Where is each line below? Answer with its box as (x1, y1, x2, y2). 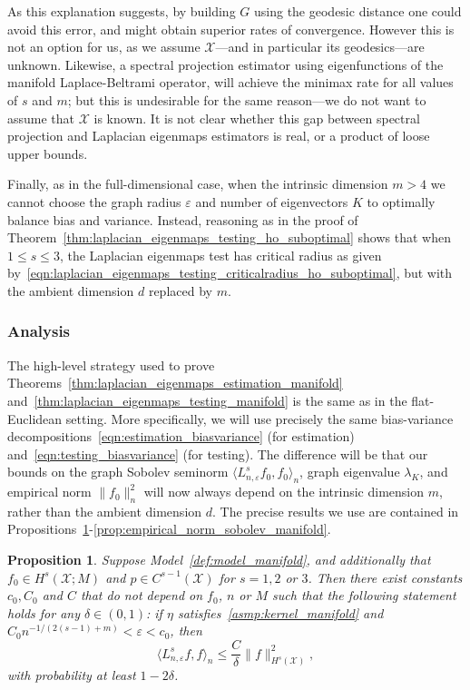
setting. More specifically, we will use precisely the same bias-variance (65, 409, 454, 428)
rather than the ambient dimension (7, 501, 202, 520)
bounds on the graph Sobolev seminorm (7, 462, 229, 481)
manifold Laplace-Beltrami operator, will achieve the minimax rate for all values (7, 73, 454, 92)
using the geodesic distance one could (253, 2, 462, 20)
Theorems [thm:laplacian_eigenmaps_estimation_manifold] (7, 373, 343, 392)
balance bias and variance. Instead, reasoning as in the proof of (7, 210, 358, 229)
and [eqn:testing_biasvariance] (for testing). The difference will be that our (7, 444, 428, 463)
